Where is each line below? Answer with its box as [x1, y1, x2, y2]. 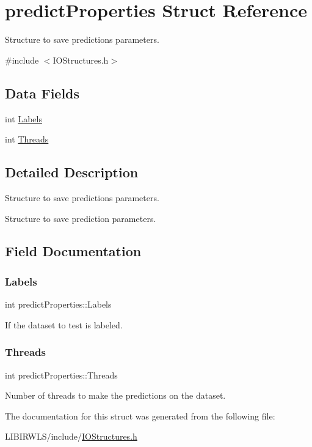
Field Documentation [5, 242, 142, 260]
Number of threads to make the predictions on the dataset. [5, 389, 226, 402]
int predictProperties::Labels [5, 298, 112, 311]
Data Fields [5, 83, 80, 102]
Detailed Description [5, 163, 139, 182]
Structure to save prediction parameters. [5, 212, 156, 224]
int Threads [5, 133, 49, 146]
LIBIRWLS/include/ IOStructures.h [5, 430, 137, 443]
